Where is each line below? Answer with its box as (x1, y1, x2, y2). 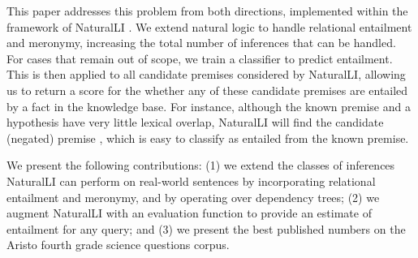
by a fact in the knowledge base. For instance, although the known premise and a (6, 97, 411, 114)
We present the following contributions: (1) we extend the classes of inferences (6, 157, 395, 174)
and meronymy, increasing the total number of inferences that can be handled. (6, 34, 396, 51)
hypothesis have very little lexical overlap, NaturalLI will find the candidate (6, 114, 384, 131)
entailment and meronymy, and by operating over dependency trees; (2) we (6, 188, 380, 205)
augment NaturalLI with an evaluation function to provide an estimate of (6, 204, 372, 221)
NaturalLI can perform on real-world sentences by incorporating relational (6, 172, 376, 189)
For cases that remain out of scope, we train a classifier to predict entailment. (6, 49, 393, 67)
